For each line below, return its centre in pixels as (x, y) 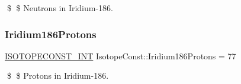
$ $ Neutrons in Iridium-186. (60, 8)
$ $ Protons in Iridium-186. (58, 75)
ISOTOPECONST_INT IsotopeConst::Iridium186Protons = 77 (120, 56)
